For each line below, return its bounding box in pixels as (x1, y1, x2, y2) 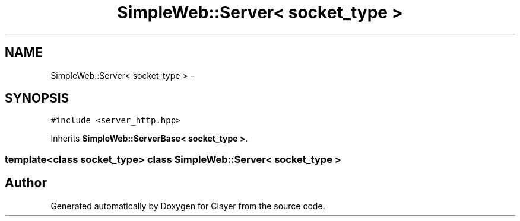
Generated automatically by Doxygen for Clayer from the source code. (50, 200, 325, 211)
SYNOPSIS (5, 91, 69, 106)
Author (5, 175, 47, 191)
